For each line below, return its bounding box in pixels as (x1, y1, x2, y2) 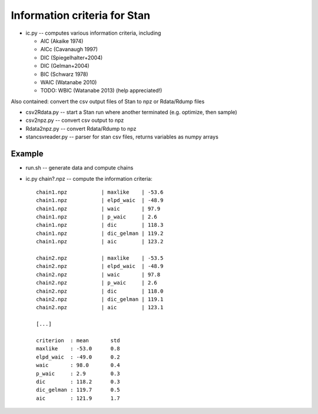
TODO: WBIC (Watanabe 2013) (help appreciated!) (40, 87, 163, 94)
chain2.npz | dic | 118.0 (36, 287, 164, 294)
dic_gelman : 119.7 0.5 (36, 386, 120, 393)
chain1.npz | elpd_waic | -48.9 (36, 197, 164, 204)
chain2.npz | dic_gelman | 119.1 (36, 296, 164, 303)
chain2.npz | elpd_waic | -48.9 (36, 263, 164, 270)
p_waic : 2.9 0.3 (36, 370, 120, 377)
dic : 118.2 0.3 (36, 378, 120, 385)
